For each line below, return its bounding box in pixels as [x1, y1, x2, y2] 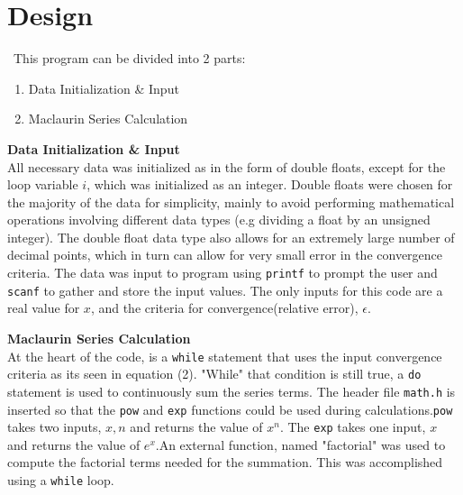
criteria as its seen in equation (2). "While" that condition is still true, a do [7, 364, 422, 383]
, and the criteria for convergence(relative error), [90, 298, 359, 317]
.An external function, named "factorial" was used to [155, 435, 446, 454]
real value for [7, 298, 80, 317]
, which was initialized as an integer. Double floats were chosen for [86, 175, 453, 194]
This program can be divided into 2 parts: [13, 49, 246, 68]
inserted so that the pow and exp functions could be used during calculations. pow [7, 399, 453, 418]
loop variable [7, 175, 78, 194]
